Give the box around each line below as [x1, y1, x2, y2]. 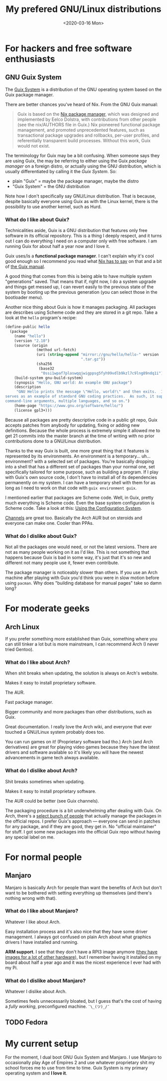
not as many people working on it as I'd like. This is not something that [5, 549, 150, 555]
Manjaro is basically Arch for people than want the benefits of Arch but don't [5, 884, 162, 890]
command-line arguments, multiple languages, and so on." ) [5, 399, 130, 404]
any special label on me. [5, 834, 55, 840]
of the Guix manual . [5, 263, 46, 270]
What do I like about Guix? [5, 216, 70, 223]
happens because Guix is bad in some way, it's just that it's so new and [5, 554, 151, 560]
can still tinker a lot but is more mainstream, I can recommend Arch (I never [5, 641, 159, 647]
